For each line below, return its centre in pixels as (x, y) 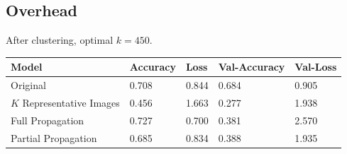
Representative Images (71, 102)
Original (28, 85)
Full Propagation (48, 120)
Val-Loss (316, 67)
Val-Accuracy (252, 67)
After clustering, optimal (60, 40)
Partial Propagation (54, 137)
